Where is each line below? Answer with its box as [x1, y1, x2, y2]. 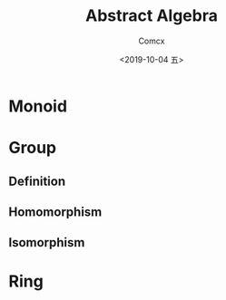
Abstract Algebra [84, 5, 219, 26]
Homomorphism [8, 204, 103, 219]
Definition [8, 173, 65, 189]
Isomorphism [8, 235, 85, 250]
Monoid [8, 96, 68, 116]
